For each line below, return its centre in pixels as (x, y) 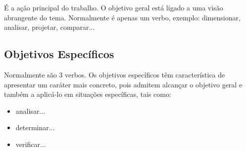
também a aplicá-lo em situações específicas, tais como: (88, 94)
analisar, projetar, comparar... (49, 27)
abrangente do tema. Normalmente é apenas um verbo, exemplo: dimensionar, (122, 17)
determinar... (35, 127)
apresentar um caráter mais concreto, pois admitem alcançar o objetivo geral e (123, 84)
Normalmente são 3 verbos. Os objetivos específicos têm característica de (115, 74)
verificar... (31, 144)
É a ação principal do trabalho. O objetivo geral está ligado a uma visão (114, 7)
